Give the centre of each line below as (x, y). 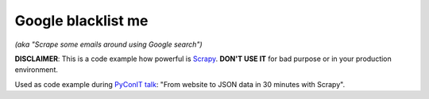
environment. (37, 70)
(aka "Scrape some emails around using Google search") (108, 44)
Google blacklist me (81, 21)
